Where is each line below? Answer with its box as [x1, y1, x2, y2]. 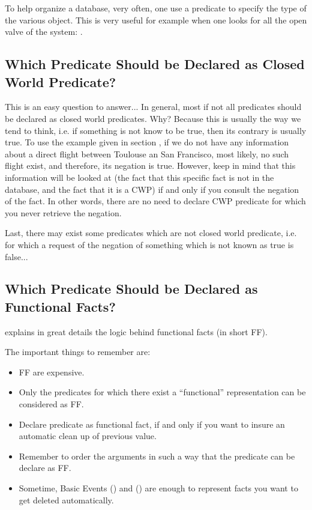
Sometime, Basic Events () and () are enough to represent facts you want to [19, 482, 298, 494]
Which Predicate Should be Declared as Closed [5, 55, 305, 73]
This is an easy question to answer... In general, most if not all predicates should [5, 100, 302, 113]
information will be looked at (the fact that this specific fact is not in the [5, 171, 274, 183]
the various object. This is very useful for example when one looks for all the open [5, 13, 307, 26]
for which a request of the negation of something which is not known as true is [5, 238, 294, 250]
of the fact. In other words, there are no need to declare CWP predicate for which [5, 195, 306, 207]
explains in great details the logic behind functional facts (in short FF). [5, 325, 268, 338]
